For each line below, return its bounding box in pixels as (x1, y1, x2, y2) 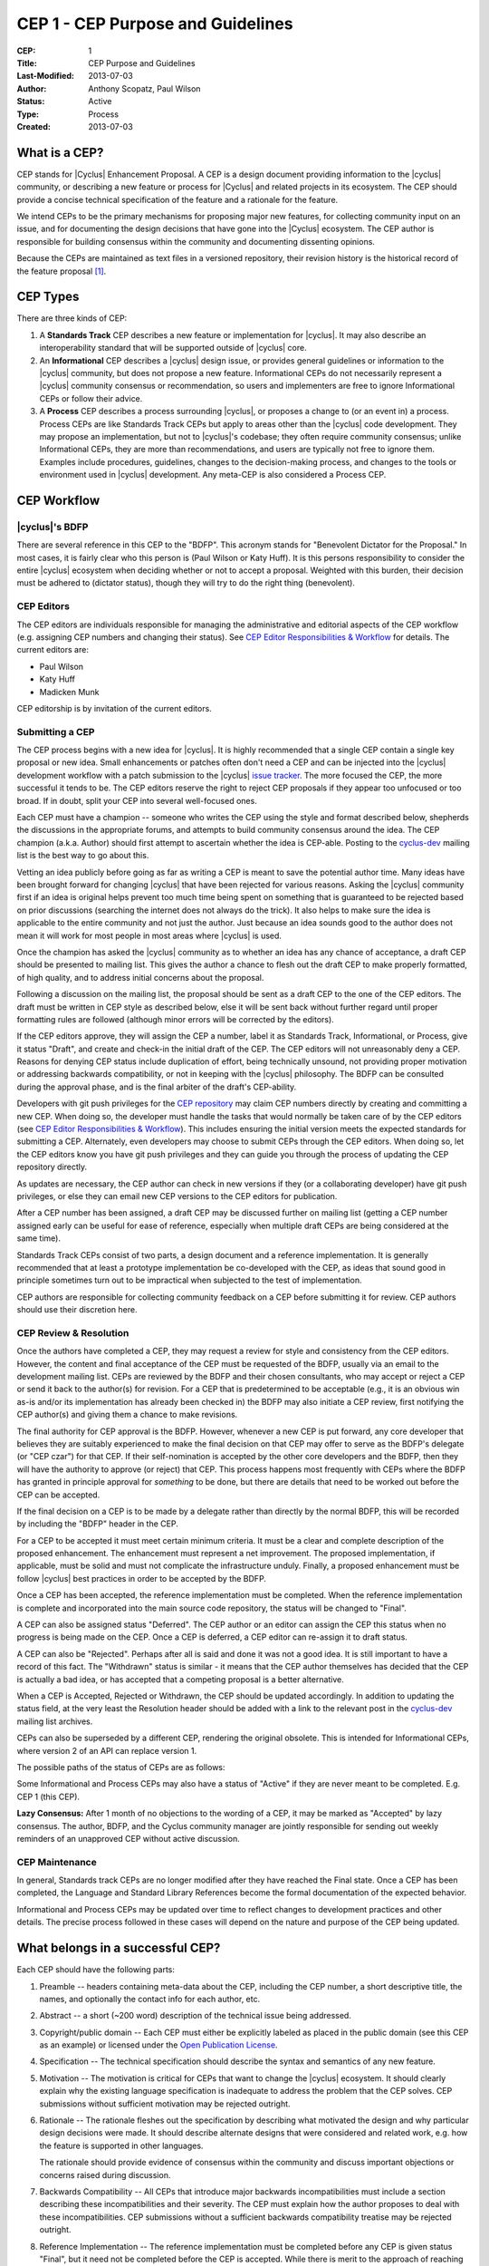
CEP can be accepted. (16, 1489, 101, 1500)
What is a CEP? (16, 145, 104, 160)
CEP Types (16, 289, 80, 305)
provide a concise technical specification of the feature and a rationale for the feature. (16, 194, 339, 205)
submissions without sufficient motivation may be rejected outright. (39, 2098, 291, 2109)
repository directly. (16, 1161, 88, 1173)
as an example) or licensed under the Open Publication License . (39, 2039, 278, 2050)
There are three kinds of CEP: (16, 313, 128, 324)
